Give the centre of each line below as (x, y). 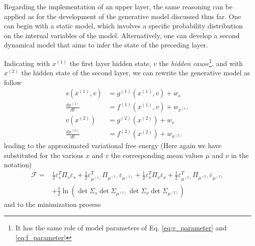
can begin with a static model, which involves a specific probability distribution (123, 26)
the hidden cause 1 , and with (201, 62)
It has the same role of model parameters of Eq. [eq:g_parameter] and (121, 228)
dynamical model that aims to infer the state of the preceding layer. (106, 45)
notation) (18, 165)
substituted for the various (44, 155)
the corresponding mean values (157, 155)
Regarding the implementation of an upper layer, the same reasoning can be (118, 6)
